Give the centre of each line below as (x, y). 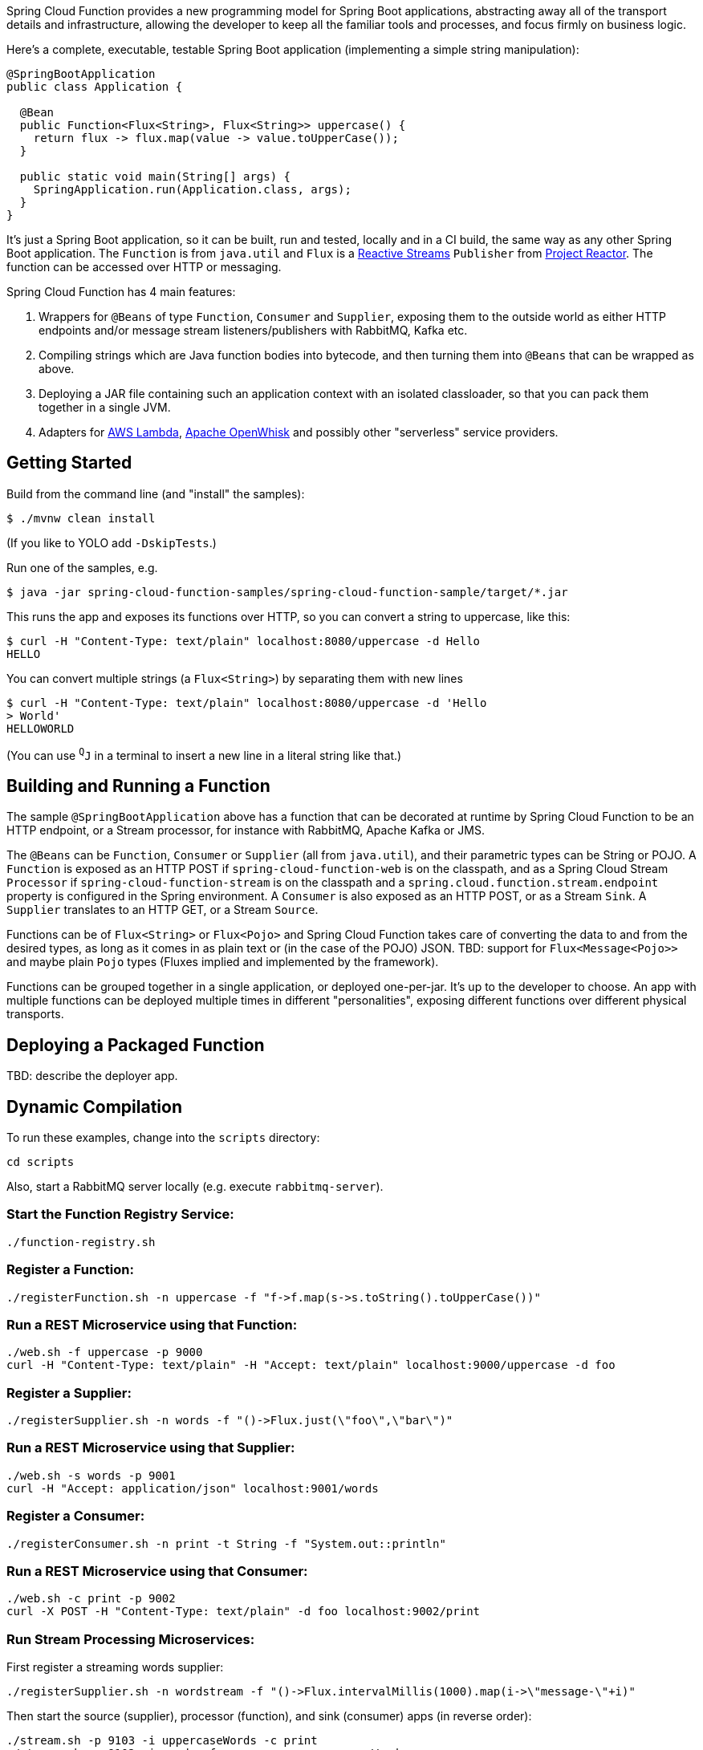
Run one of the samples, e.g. (82, 567)
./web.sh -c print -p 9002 (91, 1599)
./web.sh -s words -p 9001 (91, 1475)
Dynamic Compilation (94, 1106)
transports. (35, 1014)
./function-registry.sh (81, 1242)
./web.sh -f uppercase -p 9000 (105, 1352)
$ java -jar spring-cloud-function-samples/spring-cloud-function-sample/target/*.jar (287, 592)
